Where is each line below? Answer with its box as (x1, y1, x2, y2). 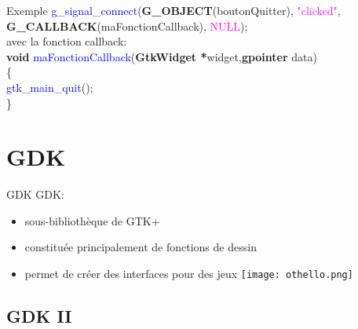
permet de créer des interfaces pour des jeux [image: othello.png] (24, 265, 353, 282)
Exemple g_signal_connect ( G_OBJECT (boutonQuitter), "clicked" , (6, 2, 341, 18)
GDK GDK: (6, 186, 64, 203)
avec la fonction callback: (6, 33, 127, 49)
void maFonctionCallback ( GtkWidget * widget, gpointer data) (6, 48, 317, 64)
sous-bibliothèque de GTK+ (24, 212, 160, 228)
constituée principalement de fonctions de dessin (24, 239, 257, 255)
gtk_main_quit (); (6, 79, 93, 95)
